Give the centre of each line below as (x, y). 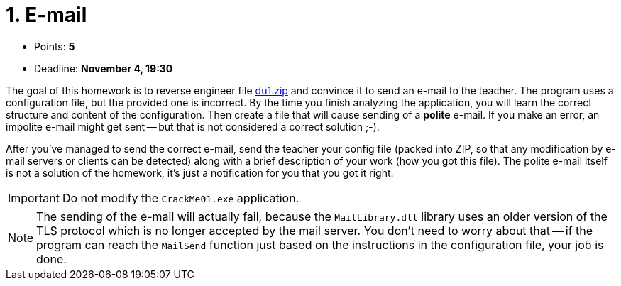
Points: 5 (55, 46)
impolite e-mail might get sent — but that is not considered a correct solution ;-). (193, 126)
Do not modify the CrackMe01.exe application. (181, 198)
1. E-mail (46, 15)
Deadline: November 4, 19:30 (104, 68)
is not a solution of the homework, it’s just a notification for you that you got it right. (200, 172)
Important (34, 198)
